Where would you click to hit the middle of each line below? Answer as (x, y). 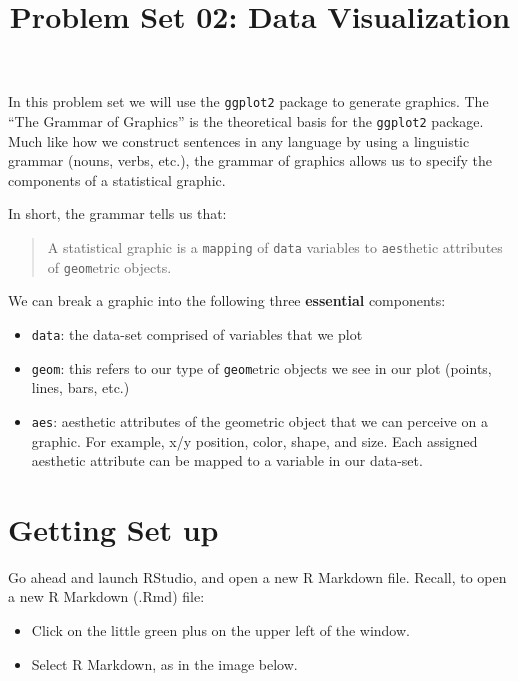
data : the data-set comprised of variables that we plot (197, 333)
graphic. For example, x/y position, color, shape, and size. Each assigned (254, 440)
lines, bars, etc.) (80, 387)
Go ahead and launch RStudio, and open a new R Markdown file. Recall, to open (257, 576)
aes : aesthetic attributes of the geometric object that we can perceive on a (259, 420)
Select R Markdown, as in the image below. (164, 663)
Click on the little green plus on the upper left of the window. (220, 630)
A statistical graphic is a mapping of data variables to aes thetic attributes (275, 247)
